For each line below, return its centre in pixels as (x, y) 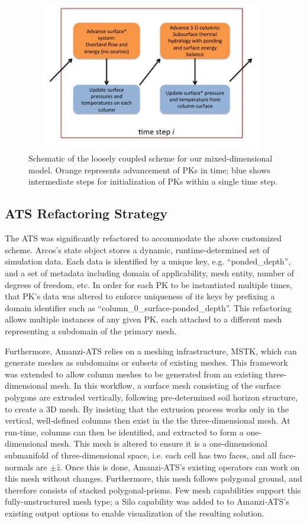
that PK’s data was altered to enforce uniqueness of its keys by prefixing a (140, 296)
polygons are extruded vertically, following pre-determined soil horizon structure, (151, 397)
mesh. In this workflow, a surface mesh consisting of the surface (166, 385)
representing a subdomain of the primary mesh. (91, 330)
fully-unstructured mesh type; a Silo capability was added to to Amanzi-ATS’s (147, 501)
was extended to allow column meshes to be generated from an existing (134, 374)
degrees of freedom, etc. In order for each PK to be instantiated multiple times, (148, 284)
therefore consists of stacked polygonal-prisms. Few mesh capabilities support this (153, 490)
